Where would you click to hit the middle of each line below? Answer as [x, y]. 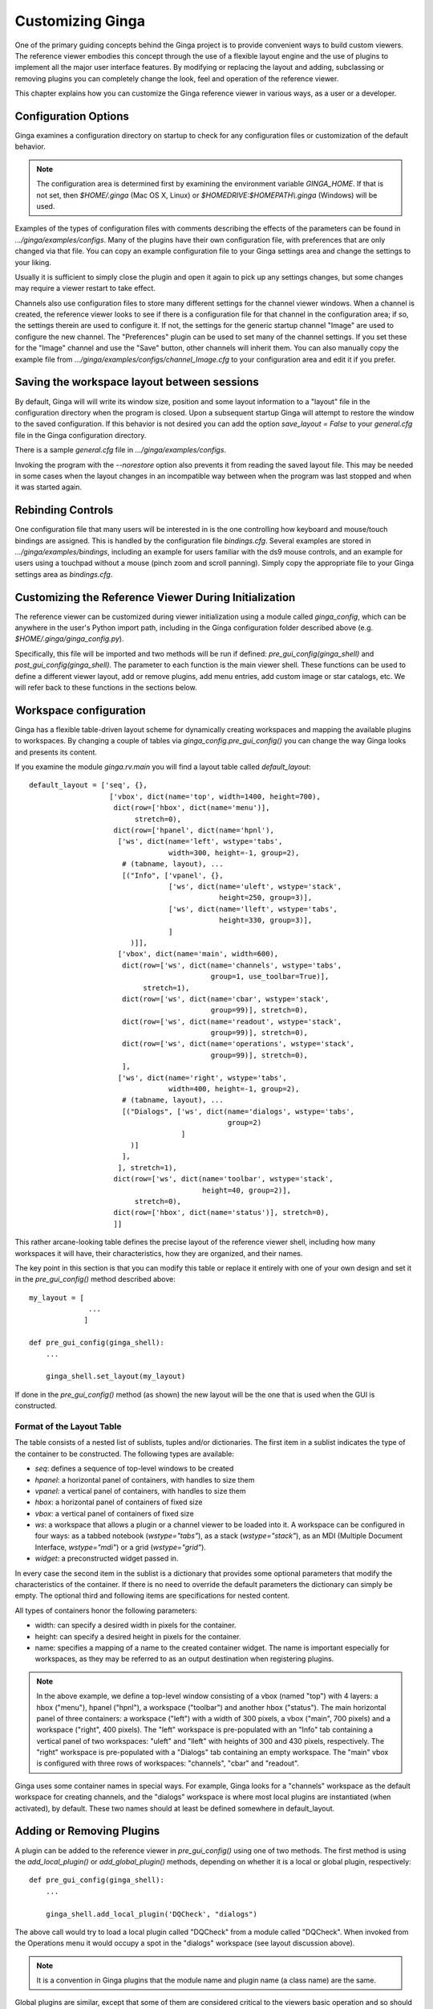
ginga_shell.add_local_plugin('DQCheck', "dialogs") [152, 1914]
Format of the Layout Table [68, 1426]
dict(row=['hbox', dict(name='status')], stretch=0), [221, 1213]
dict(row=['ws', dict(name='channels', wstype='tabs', [232, 965]
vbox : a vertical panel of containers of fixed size [114, 1513]
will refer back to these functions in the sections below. [106, 688]
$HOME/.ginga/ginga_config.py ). [69, 639]
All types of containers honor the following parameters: [106, 1610]
